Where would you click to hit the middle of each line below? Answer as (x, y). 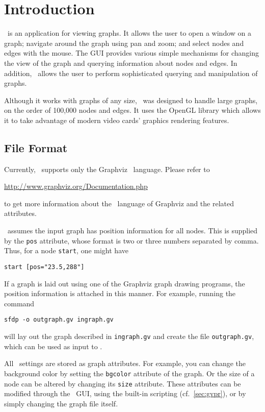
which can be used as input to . (53, 346)
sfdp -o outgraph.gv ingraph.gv (59, 320)
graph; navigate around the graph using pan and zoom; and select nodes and (124, 43)
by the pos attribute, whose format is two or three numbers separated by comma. (131, 240)
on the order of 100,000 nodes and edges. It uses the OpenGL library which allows (132, 110)
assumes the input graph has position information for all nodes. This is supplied (132, 231)
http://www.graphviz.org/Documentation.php (76, 186)
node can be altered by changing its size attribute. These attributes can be (123, 383)
